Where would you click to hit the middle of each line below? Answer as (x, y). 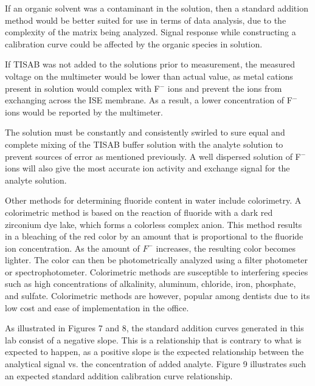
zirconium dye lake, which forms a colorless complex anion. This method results (154, 224)
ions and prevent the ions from (225, 88)
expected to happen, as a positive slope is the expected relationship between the (154, 352)
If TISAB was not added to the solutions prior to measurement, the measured (150, 64)
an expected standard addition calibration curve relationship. (119, 375)
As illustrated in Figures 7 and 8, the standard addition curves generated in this (154, 328)
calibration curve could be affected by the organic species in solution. (134, 43)
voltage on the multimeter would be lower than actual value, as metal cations (149, 76)
